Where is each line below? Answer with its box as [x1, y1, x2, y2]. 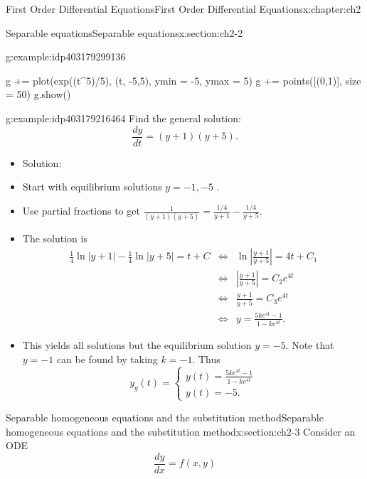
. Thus [192, 351, 220, 366]
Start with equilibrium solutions [22, 179, 162, 194]
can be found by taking [56, 351, 158, 366]
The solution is [22, 231, 87, 246]
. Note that [285, 337, 334, 352]
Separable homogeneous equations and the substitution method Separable [6, 409, 324, 424]
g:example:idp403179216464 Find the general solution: [6, 110, 241, 125]
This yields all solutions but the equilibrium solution [22, 337, 252, 352]
